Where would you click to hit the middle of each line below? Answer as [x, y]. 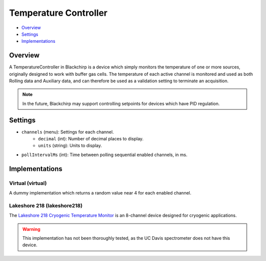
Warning [31, 229]
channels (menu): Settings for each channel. [68, 132]
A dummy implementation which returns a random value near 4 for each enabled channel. [100, 193]
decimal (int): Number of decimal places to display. [91, 139]
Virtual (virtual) [28, 183]
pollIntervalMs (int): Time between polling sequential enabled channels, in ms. [104, 155]
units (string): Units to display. [70, 146]
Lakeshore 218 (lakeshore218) [46, 205]
